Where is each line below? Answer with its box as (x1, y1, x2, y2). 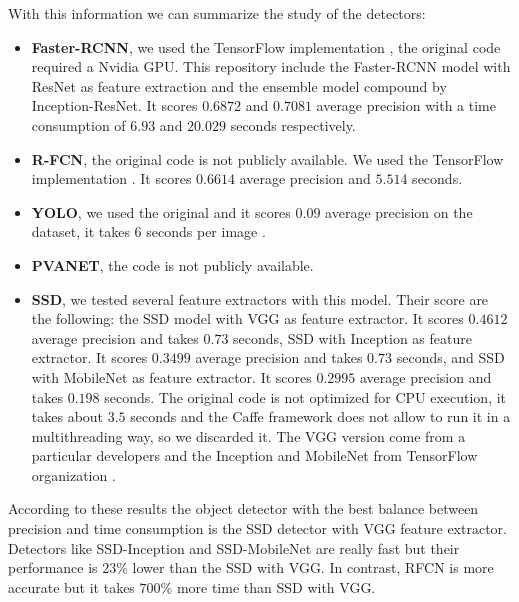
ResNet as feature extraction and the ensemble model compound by (31, 75, 447, 96)
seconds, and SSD (396, 347, 505, 368)
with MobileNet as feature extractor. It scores (31, 366, 312, 387)
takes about (31, 406, 104, 427)
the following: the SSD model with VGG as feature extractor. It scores (31, 308, 464, 329)
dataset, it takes (31, 221, 130, 242)
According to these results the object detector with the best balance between (8, 498, 479, 519)
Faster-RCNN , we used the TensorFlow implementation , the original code (31, 36, 501, 57)
